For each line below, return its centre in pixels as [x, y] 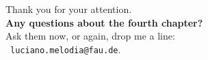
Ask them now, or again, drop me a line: [90, 36]
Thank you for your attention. [69, 9]
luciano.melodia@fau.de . [66, 49]
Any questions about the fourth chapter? [104, 22]
